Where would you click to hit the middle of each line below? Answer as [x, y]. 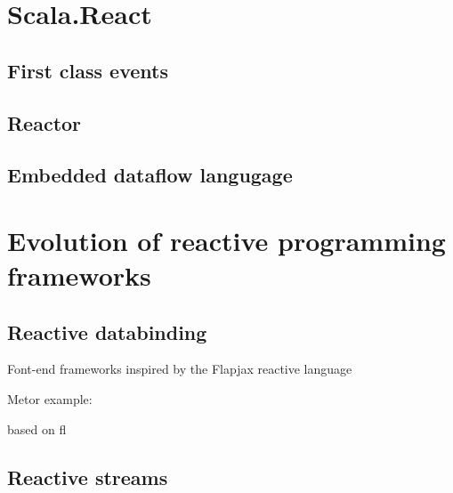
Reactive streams [88, 477]
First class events [88, 70]
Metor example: [50, 399]
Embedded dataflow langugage [150, 175]
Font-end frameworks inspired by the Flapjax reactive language [180, 369]
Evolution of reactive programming [226, 240]
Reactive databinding [107, 331]
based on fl [37, 428]
